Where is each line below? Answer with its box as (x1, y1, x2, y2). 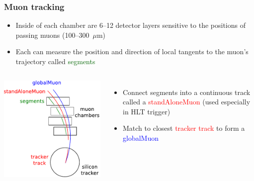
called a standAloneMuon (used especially (123, 96, 251, 107)
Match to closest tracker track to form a (123, 123, 245, 133)
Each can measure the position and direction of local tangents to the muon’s (15, 46, 249, 57)
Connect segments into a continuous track (123, 87, 251, 97)
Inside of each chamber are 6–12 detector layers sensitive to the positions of (15, 20, 246, 30)
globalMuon (123, 132, 159, 143)
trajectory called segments (15, 56, 95, 66)
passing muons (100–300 (15, 29, 89, 40)
